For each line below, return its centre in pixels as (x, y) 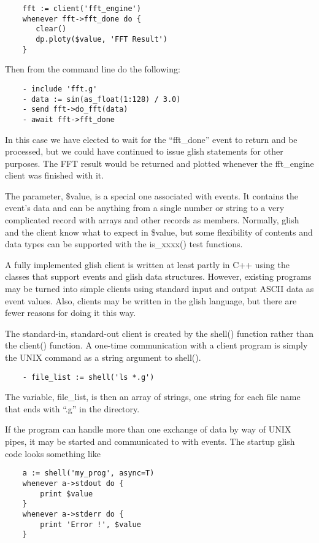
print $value (67, 494)
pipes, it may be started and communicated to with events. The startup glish (150, 441)
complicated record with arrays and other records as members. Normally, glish (152, 220)
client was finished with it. (55, 175)
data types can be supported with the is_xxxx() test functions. (124, 244)
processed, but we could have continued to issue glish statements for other (144, 151)
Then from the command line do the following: (93, 69)
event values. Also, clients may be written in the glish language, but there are (151, 300)
